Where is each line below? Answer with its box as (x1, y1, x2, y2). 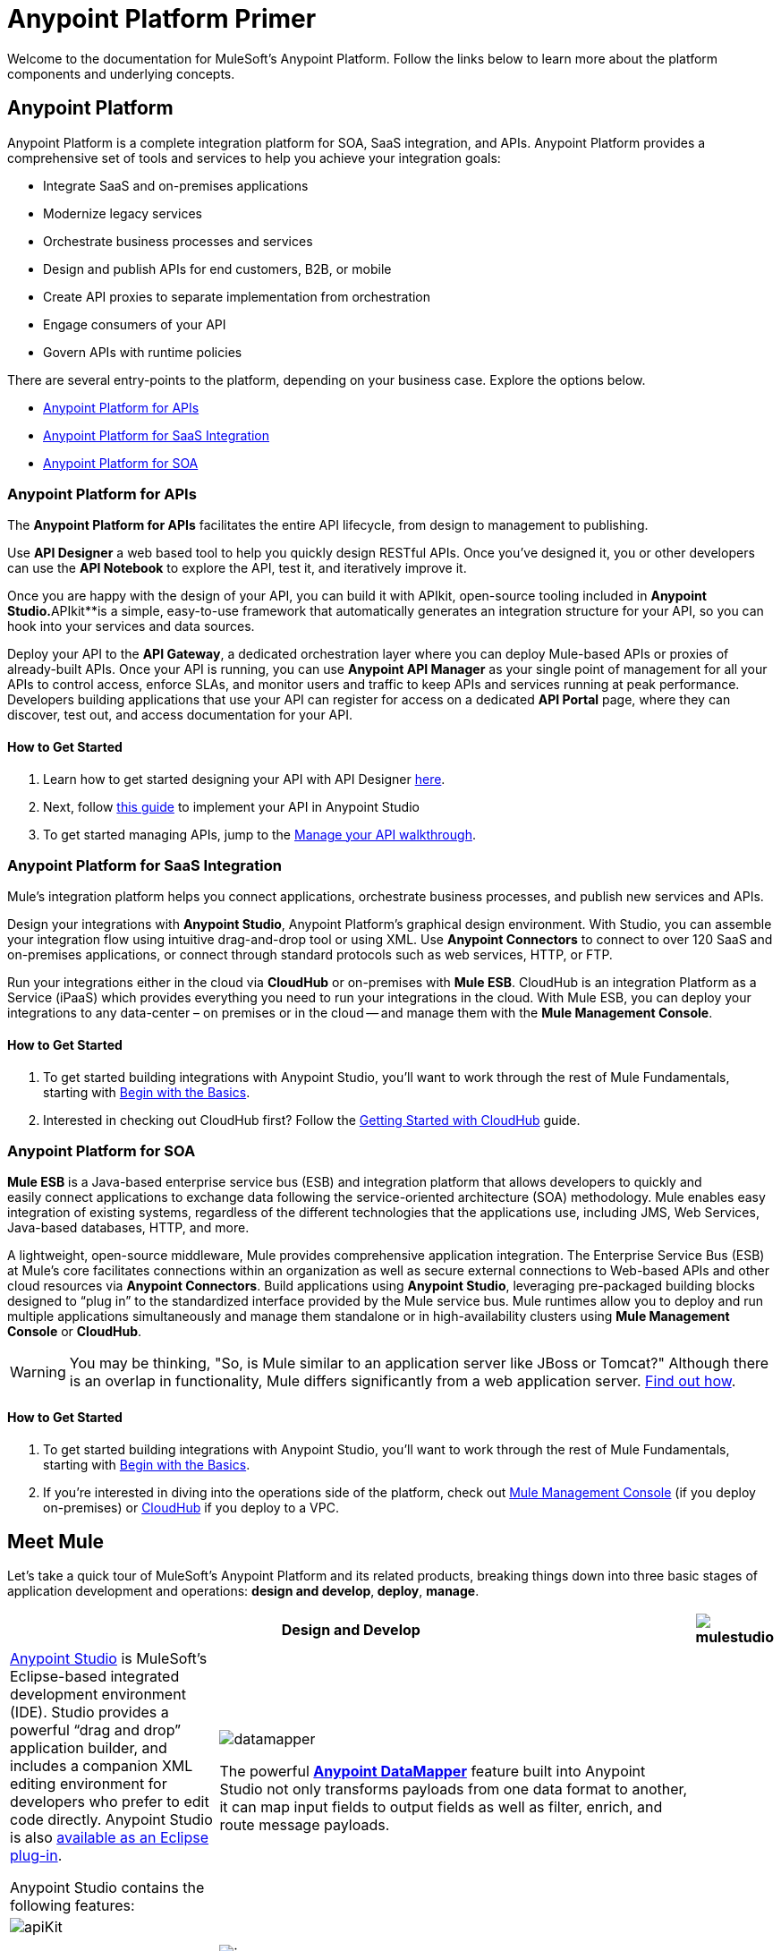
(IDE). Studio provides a (10, 1703, 169, 1722)
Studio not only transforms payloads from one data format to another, (219, 1780, 688, 1799)
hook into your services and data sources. (7, 618, 255, 635)
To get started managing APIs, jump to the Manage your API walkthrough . (43, 826, 476, 842)
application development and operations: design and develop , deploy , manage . (7, 1583, 480, 1599)
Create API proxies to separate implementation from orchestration (43, 288, 431, 304)
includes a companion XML (10, 1757, 193, 1776)
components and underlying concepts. (7, 65, 235, 81)
